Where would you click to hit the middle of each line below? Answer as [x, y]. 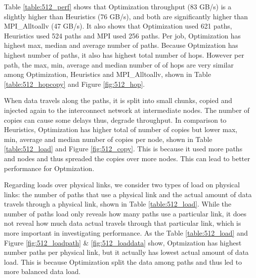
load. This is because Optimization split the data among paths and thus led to [123, 261]
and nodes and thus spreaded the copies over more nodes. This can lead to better [127, 158]
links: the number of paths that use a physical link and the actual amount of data [128, 194]
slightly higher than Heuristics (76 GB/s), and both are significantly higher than [126, 16]
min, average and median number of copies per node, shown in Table [108, 139]
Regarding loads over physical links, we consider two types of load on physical [122, 185]
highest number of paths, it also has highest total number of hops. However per [124, 54]
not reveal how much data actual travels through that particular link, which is [123, 223]
